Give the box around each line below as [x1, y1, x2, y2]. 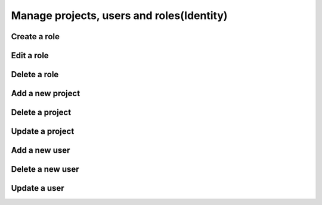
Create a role [11, 31, 60, 42]
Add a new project [11, 89, 80, 99]
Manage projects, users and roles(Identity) [11, 9, 228, 22]
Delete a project [11, 108, 72, 118]
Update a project [11, 127, 75, 137]
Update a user [11, 183, 65, 193]
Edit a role [11, 51, 49, 61]
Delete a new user [11, 164, 80, 175]
